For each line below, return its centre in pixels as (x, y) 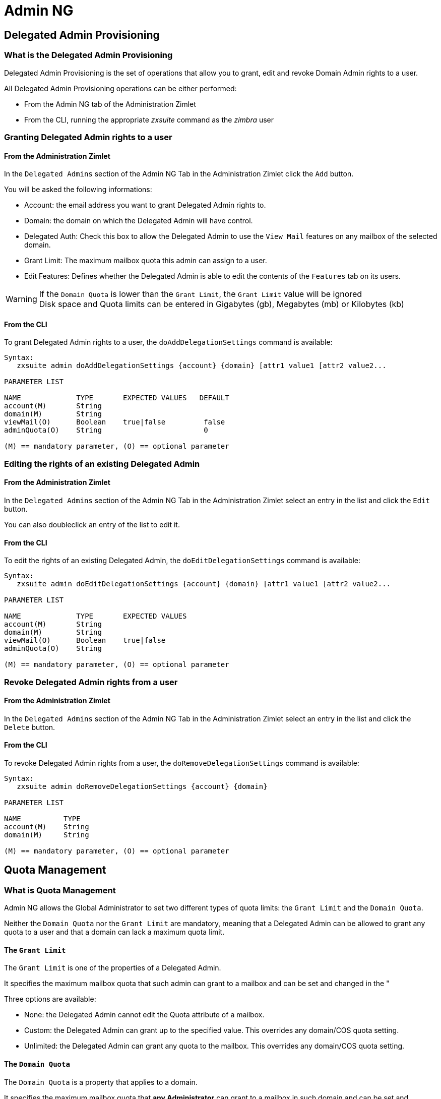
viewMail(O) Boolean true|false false (115, 422)
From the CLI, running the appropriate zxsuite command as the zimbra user (149, 119)
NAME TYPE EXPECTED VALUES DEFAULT (117, 398)
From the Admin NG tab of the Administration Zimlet (110, 104)
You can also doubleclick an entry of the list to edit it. (92, 524)
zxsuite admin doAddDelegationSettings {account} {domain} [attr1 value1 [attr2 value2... (202, 366)
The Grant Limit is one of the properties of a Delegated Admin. (113, 968)
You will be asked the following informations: (78, 190)
